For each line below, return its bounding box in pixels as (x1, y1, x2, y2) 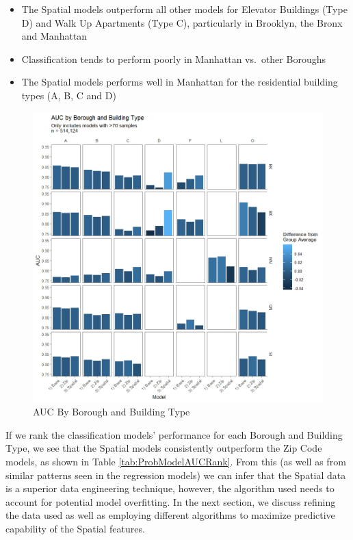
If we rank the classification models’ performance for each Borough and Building (5, 427, 343, 441)
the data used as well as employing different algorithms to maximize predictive (5, 508, 335, 522)
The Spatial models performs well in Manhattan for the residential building (21, 75, 338, 89)
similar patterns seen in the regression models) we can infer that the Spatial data (5, 467, 346, 482)
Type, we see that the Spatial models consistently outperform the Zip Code (5, 441, 322, 455)
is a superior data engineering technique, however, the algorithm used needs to (5, 481, 335, 496)
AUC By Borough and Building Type (33, 404, 190, 419)
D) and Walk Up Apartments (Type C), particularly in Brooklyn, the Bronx (21, 15, 343, 29)
